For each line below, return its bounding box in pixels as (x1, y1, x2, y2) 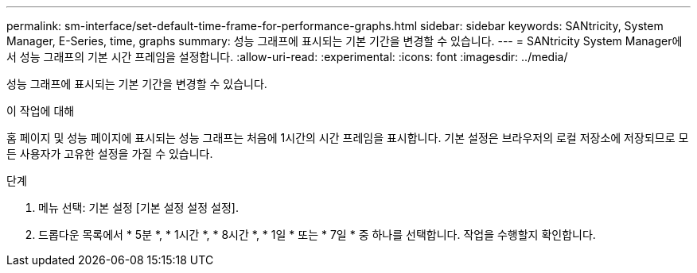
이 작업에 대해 (6, 104, 75, 117)
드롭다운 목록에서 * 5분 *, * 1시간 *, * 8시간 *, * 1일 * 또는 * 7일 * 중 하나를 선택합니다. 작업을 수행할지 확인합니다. (38, 228, 596, 241)
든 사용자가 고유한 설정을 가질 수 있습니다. (6, 147, 213, 160)
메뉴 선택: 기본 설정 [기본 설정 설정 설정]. (38, 201, 239, 214)
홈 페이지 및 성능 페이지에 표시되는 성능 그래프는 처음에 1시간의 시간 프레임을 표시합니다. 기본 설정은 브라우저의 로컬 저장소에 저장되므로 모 (6, 131, 689, 144)
